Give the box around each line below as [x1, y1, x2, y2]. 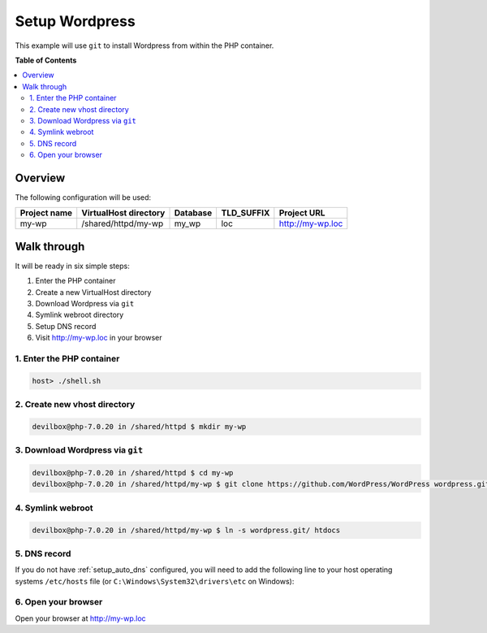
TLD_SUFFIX [221, 207, 270, 219]
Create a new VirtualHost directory [35, 287, 152, 297]
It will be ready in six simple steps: [15, 261, 130, 271]
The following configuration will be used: [15, 192, 152, 202]
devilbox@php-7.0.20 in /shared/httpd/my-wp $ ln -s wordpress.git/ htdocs [32, 525, 341, 535]
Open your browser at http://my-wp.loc [15, 613, 146, 623]
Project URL [278, 207, 325, 219]
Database [174, 207, 213, 219]
